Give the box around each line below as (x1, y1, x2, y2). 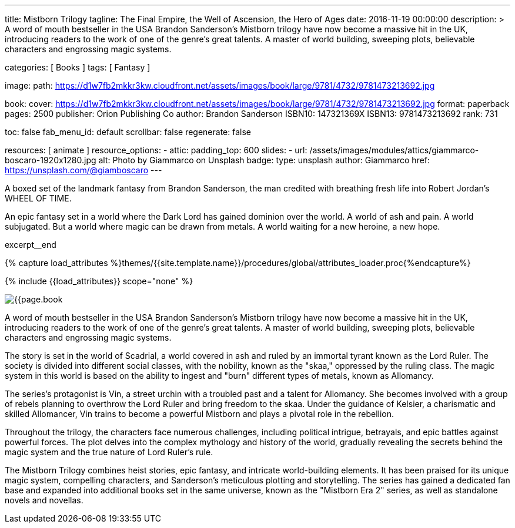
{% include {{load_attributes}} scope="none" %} (5, 276, 193, 286)
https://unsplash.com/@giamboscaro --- (5, 165, 162, 175)
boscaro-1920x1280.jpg (5, 155, 96, 165)
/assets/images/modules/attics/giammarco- (309, 145, 479, 155)
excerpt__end (5, 240, 56, 250)
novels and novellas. (5, 495, 83, 505)
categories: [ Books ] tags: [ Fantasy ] (5, 62, 151, 72)
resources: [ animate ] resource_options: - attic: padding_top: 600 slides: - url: (5, 145, 307, 155)
